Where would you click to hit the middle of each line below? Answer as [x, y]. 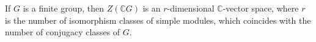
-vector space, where [261, 8]
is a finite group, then [64, 8]
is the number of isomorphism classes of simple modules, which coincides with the [158, 20]
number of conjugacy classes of [63, 32]
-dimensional [191, 8]
